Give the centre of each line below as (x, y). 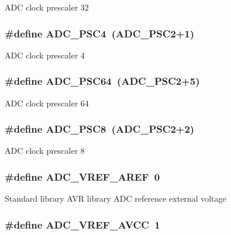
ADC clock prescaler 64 (47, 103)
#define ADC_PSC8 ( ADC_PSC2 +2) (100, 129)
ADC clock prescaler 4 (45, 55)
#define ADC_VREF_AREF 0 (82, 176)
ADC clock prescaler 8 (45, 151)
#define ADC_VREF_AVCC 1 (82, 224)
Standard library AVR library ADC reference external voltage (115, 198)
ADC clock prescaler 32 (47, 7)
